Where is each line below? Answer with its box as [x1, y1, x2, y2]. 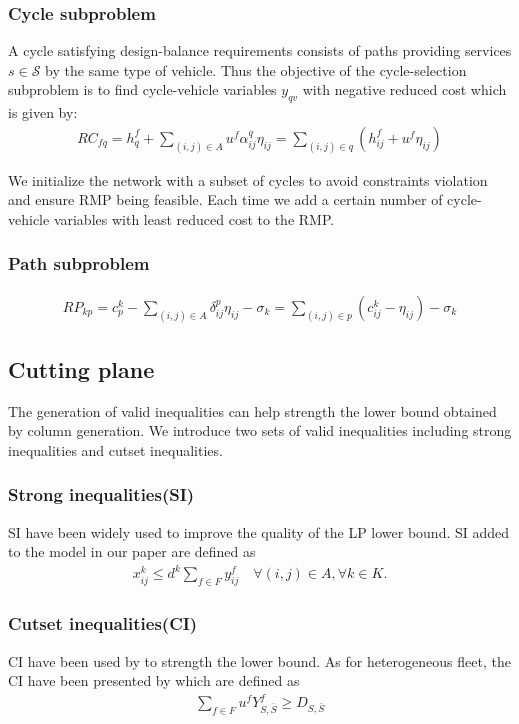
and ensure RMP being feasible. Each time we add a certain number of [8, 189, 443, 210]
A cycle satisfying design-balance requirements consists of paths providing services [8, 40, 512, 61]
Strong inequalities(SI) [8, 482, 195, 507]
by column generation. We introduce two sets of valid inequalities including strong [8, 420, 512, 441]
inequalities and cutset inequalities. [8, 439, 223, 460]
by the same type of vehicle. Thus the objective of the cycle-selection [45, 59, 467, 80]
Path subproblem [8, 251, 150, 276]
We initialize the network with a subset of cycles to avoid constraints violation [8, 169, 488, 190]
